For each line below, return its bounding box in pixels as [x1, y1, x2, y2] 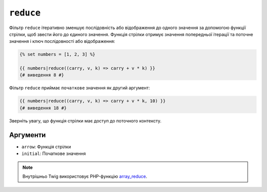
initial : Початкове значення [21, 151, 86, 156]
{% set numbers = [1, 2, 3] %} [19, 52, 96, 57]
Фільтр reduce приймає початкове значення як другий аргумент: [9, 85, 150, 91]
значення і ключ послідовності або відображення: [9, 38, 116, 44]
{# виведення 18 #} [19, 105, 67, 111]
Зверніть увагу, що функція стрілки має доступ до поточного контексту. [9, 117, 162, 123]
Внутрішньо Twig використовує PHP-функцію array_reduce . [22, 173, 148, 179]
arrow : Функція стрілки [21, 144, 71, 150]
